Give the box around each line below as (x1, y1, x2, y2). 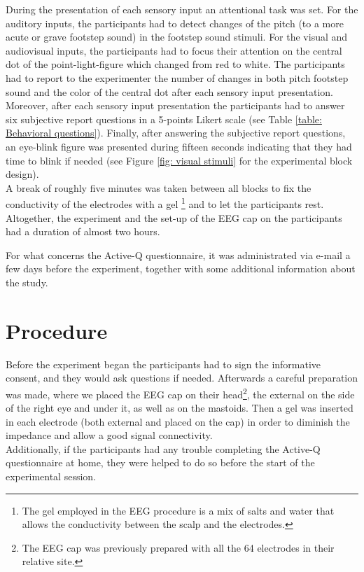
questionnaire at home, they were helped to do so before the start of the (6, 455, 315, 470)
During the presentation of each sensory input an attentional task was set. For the (6, 2, 358, 16)
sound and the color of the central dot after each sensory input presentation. (6, 84, 333, 99)
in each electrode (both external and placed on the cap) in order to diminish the (6, 414, 350, 428)
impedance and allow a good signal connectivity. (6, 428, 213, 442)
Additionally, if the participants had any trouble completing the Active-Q (6, 441, 321, 456)
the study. (6, 274, 48, 289)
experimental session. (6, 469, 96, 484)
